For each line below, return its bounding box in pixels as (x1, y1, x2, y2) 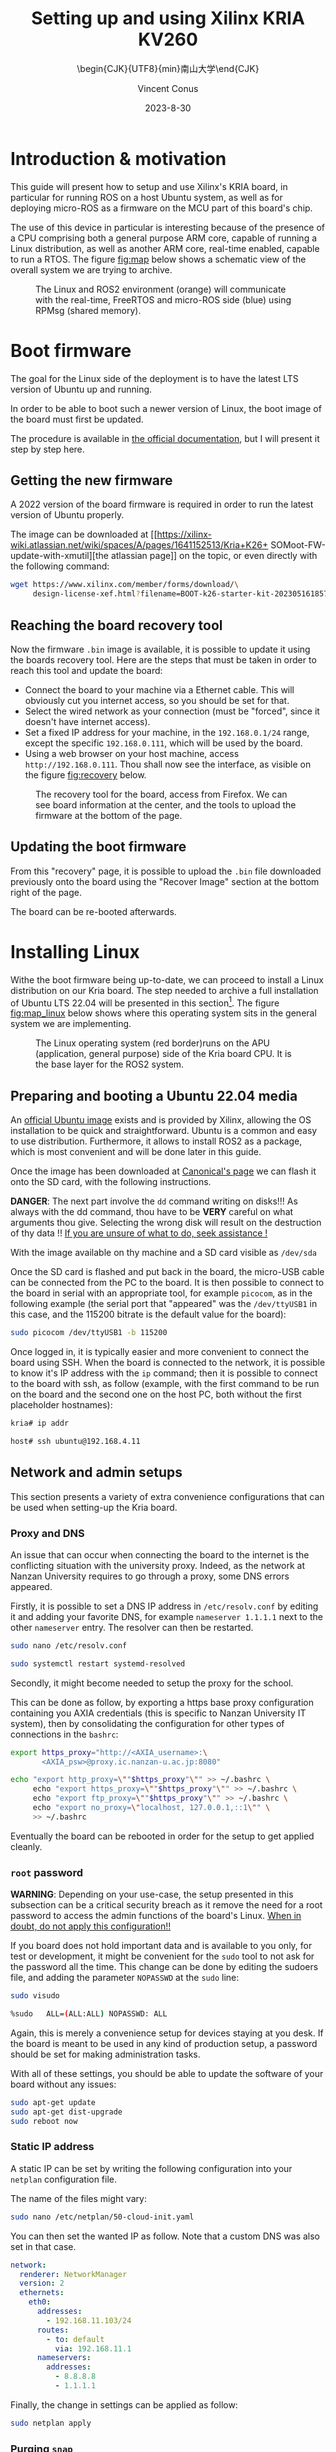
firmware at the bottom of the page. (35, 810, 183, 821)
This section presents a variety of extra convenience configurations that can (10, 1490, 325, 1502)
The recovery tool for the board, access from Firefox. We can (35, 788, 288, 800)
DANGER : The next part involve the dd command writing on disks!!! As (10, 1195, 298, 1207)
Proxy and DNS (10, 1526, 85, 1540)
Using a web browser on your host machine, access (24, 748, 240, 759)
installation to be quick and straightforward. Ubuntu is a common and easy (10, 1125, 318, 1137)
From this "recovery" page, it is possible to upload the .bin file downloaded (10, 865, 322, 877)
